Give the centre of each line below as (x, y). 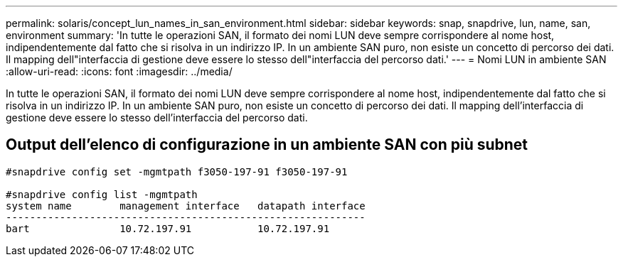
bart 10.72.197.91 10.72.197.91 (168, 228)
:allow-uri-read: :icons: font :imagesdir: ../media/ (119, 71)
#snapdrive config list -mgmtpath (102, 194)
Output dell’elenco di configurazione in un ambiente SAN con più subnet (267, 145)
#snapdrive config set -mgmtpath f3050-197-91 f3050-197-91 (177, 171)
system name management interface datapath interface (186, 206)
